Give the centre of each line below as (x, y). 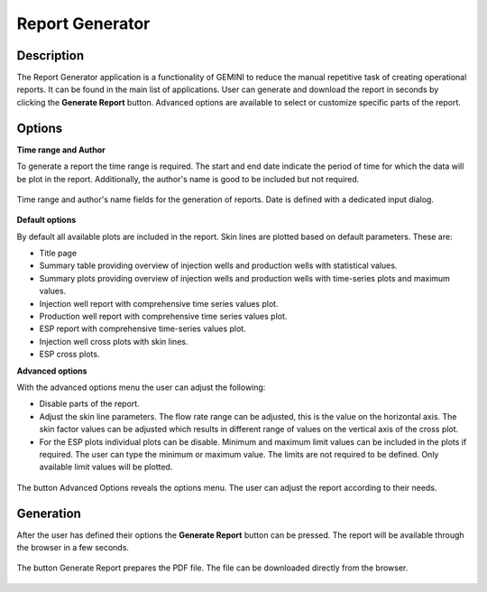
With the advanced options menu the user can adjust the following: (141, 387)
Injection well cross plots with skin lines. (114, 341)
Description (51, 55)
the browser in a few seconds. (73, 548)
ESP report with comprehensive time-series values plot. (143, 328)
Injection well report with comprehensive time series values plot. (159, 303)
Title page (58, 254)
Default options (46, 220)
